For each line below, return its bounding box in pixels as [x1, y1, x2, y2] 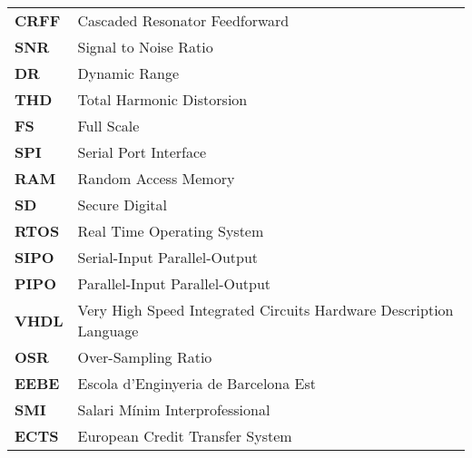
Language [77, 320, 139, 341]
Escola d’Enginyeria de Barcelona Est [77, 373, 316, 394]
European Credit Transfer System [77, 425, 292, 446]
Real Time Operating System [77, 220, 264, 241]
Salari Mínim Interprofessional [77, 399, 270, 420]
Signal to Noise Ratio [77, 36, 213, 57]
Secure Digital [77, 194, 167, 215]
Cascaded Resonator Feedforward [77, 10, 290, 31]
